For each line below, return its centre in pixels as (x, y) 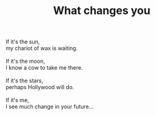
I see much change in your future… (50, 107)
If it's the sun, (23, 42)
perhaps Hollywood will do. (40, 87)
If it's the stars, (24, 81)
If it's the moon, (25, 61)
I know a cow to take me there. (44, 68)
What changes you (102, 11)
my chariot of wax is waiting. (42, 48)
